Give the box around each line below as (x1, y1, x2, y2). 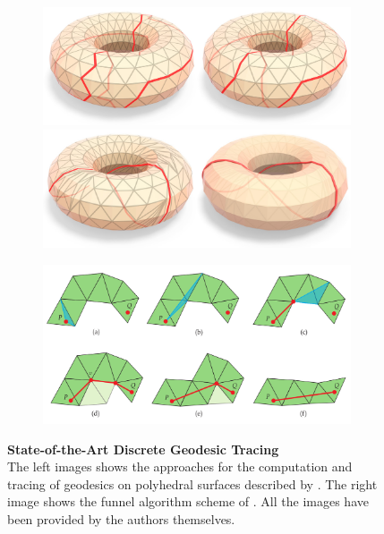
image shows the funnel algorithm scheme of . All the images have (7, 492, 369, 511)
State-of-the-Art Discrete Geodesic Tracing (7, 439, 279, 458)
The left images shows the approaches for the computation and (7, 457, 353, 476)
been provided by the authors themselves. (7, 509, 235, 528)
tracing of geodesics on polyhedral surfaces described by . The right (7, 474, 378, 493)
